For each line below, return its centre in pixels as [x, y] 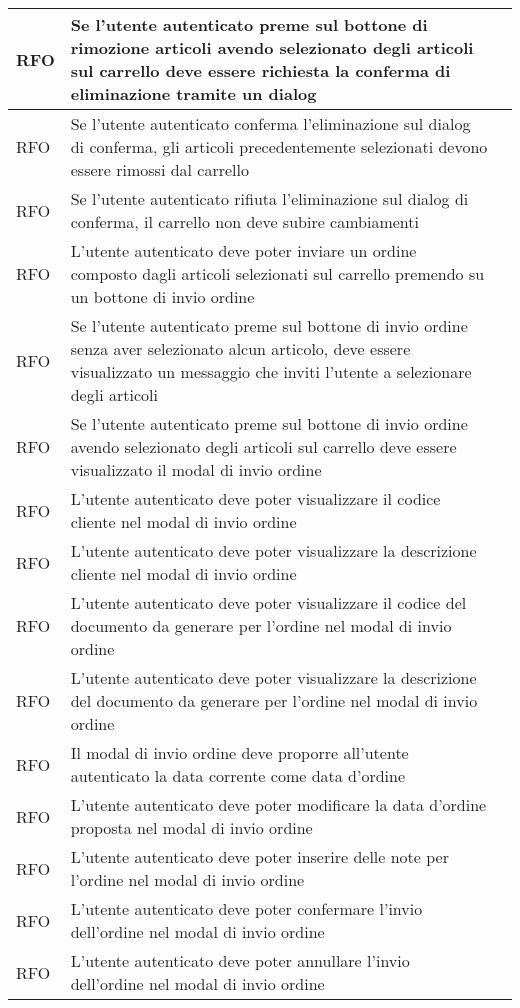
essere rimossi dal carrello [159, 169]
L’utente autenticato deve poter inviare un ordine [243, 250]
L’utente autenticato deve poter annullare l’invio [240, 960]
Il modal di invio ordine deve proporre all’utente [239, 752]
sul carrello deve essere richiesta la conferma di [260, 70]
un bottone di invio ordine [162, 296]
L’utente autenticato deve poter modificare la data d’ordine [278, 804]
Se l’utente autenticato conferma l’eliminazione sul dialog [270, 123]
